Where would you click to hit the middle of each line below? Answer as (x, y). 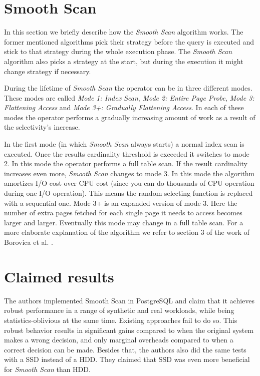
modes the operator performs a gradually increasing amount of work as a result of (130, 117)
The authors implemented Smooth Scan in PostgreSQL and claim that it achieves (129, 300)
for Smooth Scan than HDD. (47, 369)
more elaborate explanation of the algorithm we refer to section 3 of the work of (127, 232)
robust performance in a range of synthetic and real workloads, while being (119, 310)
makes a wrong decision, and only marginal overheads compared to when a (119, 340)
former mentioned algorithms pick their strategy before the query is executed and (129, 41)
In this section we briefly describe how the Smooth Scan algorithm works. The (124, 32)
